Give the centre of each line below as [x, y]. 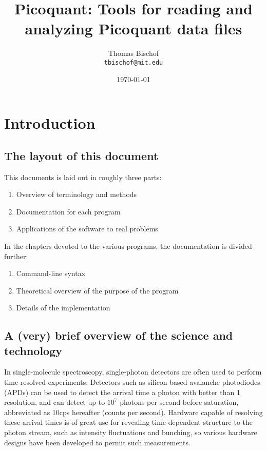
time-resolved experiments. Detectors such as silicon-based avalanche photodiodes [132, 382]
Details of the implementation [63, 308]
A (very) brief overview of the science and [119, 335]
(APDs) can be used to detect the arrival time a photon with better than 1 [122, 392]
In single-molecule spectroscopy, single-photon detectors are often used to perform [133, 372]
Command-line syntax [51, 273]
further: [16, 256]
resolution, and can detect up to [55, 402]
